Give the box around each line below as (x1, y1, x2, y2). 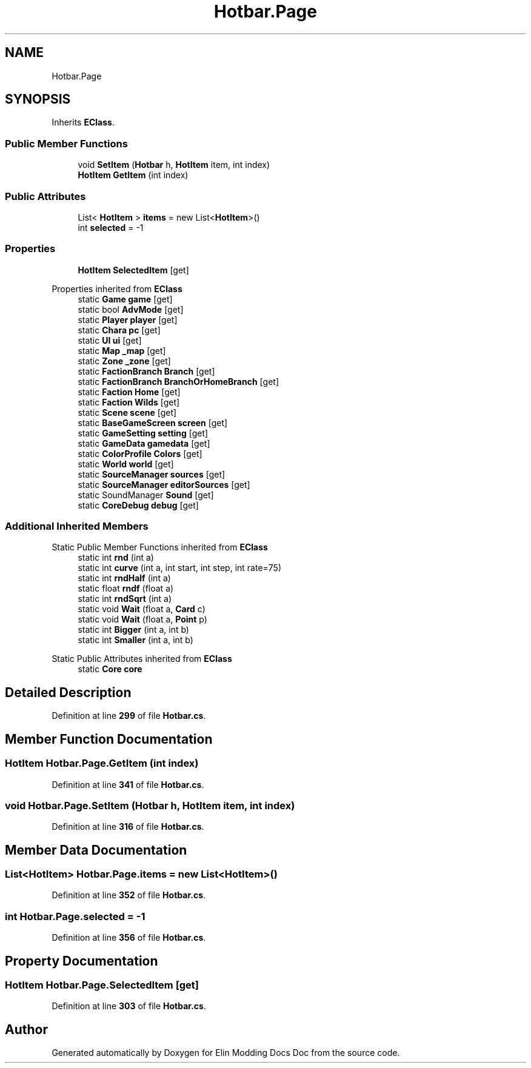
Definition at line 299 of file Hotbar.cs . (52, 710, 206, 721)
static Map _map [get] (78, 345, 166, 356)
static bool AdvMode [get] (78, 304, 184, 315)
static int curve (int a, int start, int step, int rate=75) (78, 562, 282, 573)
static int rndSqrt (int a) (78, 593, 172, 604)
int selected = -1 (78, 222, 144, 233)
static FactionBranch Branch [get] (78, 365, 215, 376)
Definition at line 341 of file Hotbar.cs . (52, 779, 204, 790)
